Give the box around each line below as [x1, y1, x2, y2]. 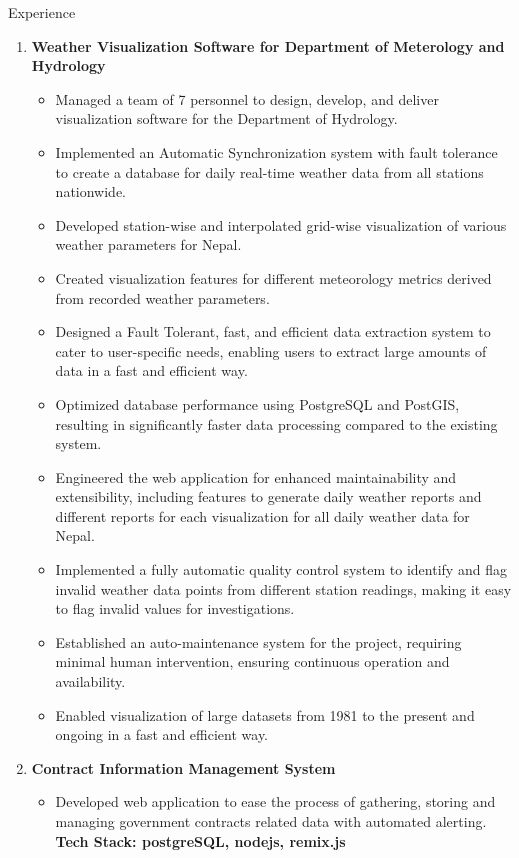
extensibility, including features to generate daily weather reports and [55, 486, 482, 507]
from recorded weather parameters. [55, 287, 270, 308]
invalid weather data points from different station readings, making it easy [55, 578, 512, 599]
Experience [8, 2, 76, 22]
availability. [55, 671, 126, 692]
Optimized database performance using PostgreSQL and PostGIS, [55, 393, 460, 414]
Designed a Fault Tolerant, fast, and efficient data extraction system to [55, 321, 491, 342]
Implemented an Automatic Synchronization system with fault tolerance [55, 141, 498, 162]
